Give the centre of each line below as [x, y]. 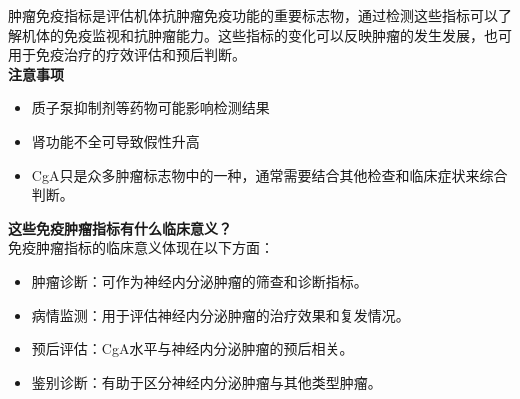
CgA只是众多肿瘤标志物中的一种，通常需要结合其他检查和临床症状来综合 [269, 174]
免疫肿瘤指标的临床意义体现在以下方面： [141, 247]
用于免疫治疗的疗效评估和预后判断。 [127, 54]
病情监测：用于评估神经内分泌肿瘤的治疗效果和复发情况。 [220, 314]
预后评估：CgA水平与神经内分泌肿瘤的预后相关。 [192, 348]
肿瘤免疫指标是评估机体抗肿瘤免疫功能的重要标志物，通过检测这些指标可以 [253, 15]
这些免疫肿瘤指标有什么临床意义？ [120, 227]
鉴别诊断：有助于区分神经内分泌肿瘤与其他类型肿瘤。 [206, 381]
